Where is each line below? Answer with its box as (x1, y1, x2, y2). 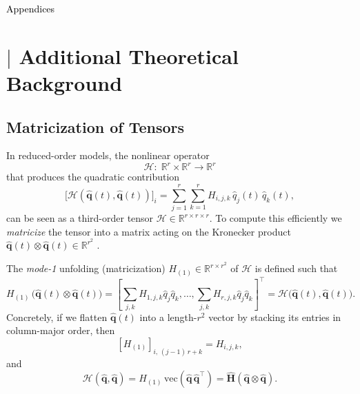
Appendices (6, 1, 55, 15)
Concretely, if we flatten (6, 309, 108, 324)
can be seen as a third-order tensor (6, 211, 154, 225)
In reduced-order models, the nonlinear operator (6, 148, 210, 163)
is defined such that (254, 261, 338, 276)
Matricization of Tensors (6, 116, 185, 137)
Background (6, 68, 123, 96)
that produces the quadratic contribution (6, 169, 180, 184)
